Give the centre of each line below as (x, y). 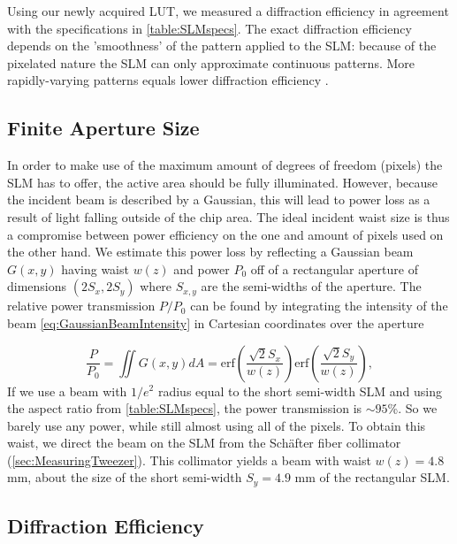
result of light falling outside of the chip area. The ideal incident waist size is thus (228, 216)
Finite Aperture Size (103, 128)
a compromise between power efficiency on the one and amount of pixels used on (225, 234)
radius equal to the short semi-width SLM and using (300, 391)
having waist (95, 268)
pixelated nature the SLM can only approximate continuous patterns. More (211, 62)
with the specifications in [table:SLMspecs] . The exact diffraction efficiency (209, 28)
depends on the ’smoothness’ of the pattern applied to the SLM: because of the (222, 46)
